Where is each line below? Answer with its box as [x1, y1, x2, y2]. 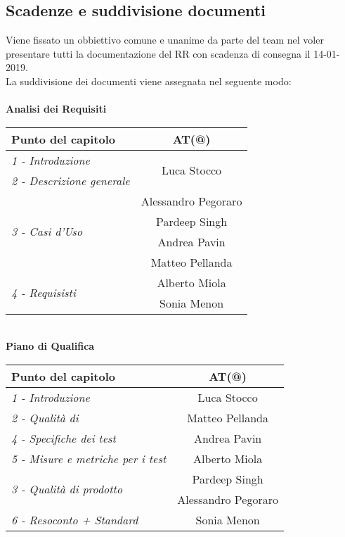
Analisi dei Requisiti [6, 101, 107, 116]
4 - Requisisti [11, 284, 76, 301]
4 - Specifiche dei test [11, 429, 116, 446]
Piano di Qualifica [6, 339, 95, 353]
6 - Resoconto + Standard [11, 511, 138, 528]
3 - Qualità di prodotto [11, 481, 123, 498]
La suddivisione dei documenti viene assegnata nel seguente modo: [6, 73, 292, 88]
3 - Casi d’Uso [11, 223, 83, 240]
